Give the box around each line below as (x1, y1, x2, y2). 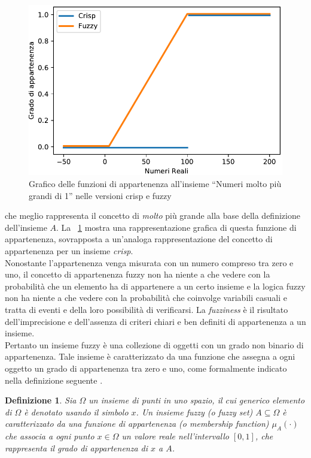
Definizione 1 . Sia (5, 394, 77, 406)
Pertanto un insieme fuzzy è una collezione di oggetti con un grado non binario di (5, 338, 304, 351)
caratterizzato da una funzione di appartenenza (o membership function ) (5, 417, 269, 430)
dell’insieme (5, 221, 47, 233)
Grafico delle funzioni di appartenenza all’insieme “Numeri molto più (29, 177, 282, 190)
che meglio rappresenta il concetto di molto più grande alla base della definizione (5, 209, 300, 222)
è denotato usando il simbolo (24, 405, 129, 418)
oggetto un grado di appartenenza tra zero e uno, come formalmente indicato (5, 361, 287, 374)
